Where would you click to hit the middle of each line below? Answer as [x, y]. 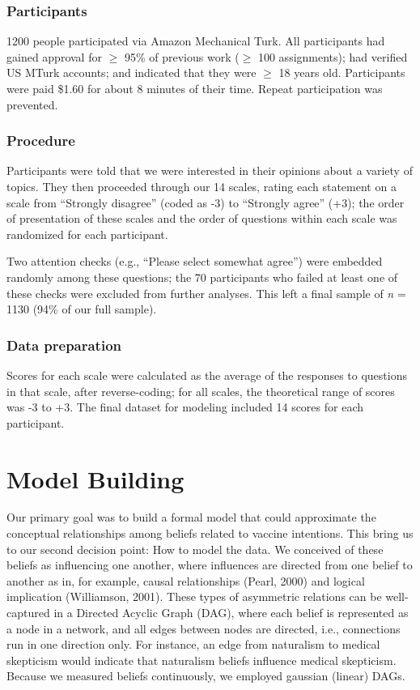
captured [28, 613]
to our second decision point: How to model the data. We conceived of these [195, 549]
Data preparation [64, 345]
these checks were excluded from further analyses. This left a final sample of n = [206, 293]
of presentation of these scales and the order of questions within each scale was [202, 218]
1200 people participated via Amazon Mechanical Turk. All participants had [196, 41]
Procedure [41, 141]
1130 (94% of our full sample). [82, 309]
